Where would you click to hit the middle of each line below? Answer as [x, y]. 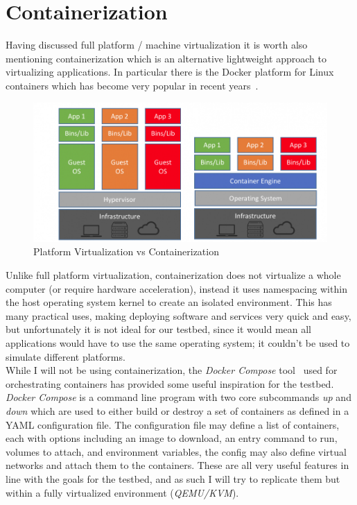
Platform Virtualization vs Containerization [126, 251]
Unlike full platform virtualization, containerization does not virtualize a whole [173, 275]
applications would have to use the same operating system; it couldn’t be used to [178, 342]
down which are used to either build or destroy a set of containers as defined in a [177, 410]
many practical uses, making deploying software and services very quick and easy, [178, 315]
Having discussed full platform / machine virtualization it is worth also [157, 45]
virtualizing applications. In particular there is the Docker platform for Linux [170, 72]
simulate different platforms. [66, 356]
